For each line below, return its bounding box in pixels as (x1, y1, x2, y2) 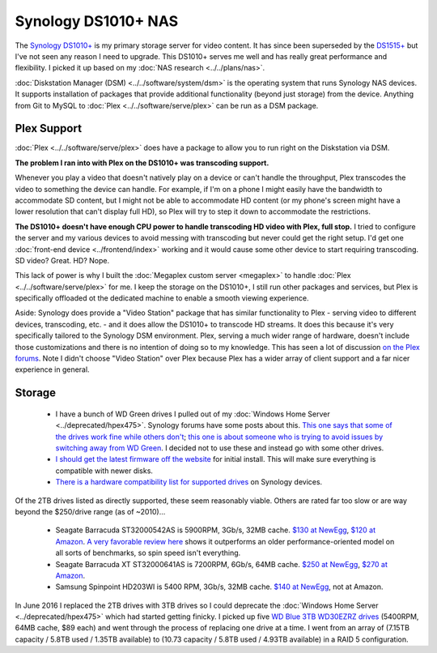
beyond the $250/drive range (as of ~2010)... (15, 506, 166, 516)
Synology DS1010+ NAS (15, 12, 178, 30)
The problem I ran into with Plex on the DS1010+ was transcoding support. (15, 158, 269, 168)
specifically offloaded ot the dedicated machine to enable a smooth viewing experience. (15, 293, 309, 303)
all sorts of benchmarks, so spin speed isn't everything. (55, 548, 241, 558)
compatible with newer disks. (55, 466, 154, 476)
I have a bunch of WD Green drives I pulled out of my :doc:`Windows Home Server (55, 409, 331, 419)
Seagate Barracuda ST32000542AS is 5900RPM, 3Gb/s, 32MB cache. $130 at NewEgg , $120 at (55, 525, 376, 535)
